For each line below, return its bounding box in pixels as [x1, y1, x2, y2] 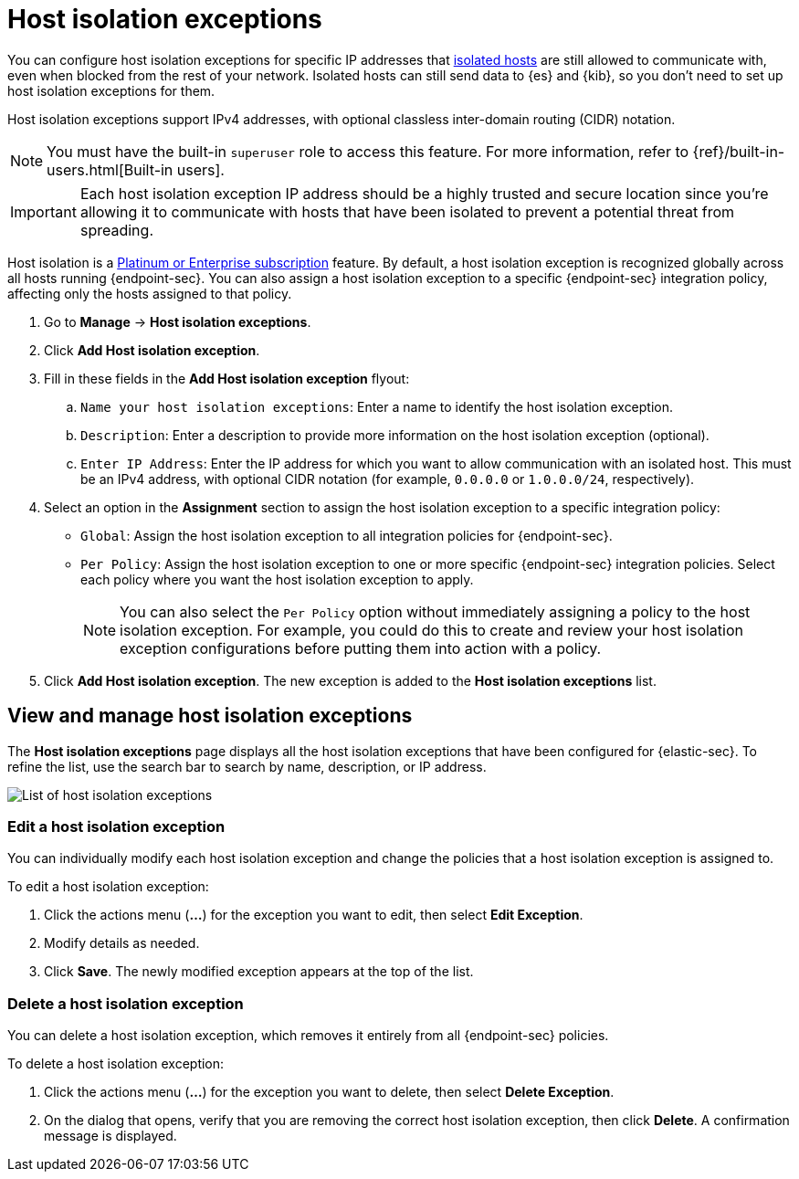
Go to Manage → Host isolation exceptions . [44, 313, 311, 330]
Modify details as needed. [44, 935, 200, 952]
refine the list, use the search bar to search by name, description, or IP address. [7, 758, 487, 774]
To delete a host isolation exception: [7, 1056, 225, 1072]
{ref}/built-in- [692, 142, 785, 161]
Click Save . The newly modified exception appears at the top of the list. [44, 963, 474, 980]
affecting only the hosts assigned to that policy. [7, 285, 292, 301]
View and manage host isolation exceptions [7, 704, 413, 728]
